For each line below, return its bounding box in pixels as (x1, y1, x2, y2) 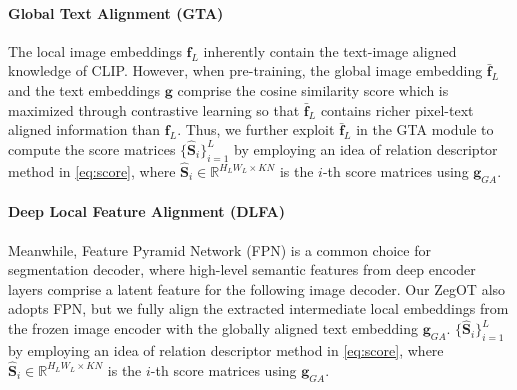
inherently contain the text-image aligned (203, 40, 457, 61)
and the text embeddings (8, 79, 161, 100)
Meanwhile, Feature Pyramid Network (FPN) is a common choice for (8, 239, 431, 260)
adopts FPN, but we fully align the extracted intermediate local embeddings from (8, 298, 509, 319)
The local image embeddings (8, 40, 182, 61)
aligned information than (8, 119, 161, 140)
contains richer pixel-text (320, 99, 474, 120)
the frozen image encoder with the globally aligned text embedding (8, 318, 418, 339)
